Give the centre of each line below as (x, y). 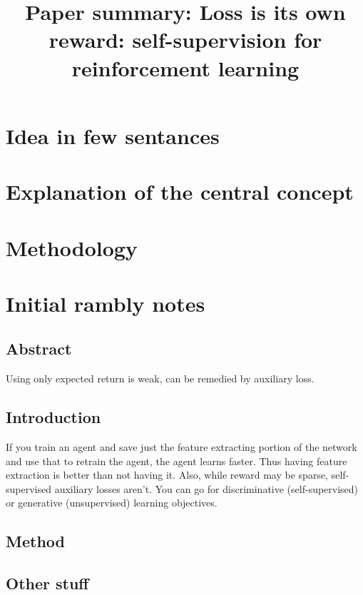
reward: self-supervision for (185, 40)
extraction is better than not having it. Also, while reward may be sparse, (167, 475)
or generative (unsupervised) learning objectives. (112, 503)
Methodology (72, 247)
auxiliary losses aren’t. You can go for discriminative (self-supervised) (206, 488)
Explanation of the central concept (180, 192)
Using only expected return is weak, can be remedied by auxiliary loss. (160, 378)
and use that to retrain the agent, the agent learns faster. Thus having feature (177, 461)
